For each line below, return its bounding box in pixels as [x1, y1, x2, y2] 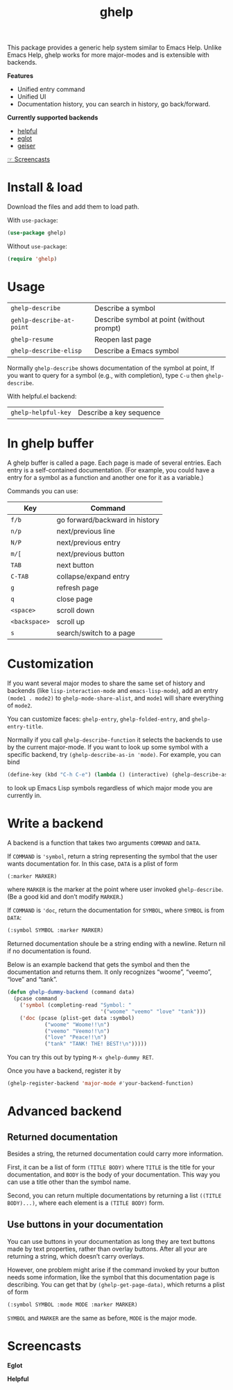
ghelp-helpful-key [10, 408, 71, 416]
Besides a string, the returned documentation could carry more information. [7, 1149, 224, 1158]
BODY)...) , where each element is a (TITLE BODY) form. [7, 1199, 165, 1207]
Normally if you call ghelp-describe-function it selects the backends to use [7, 735, 223, 744]
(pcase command [13, 996, 58, 1002]
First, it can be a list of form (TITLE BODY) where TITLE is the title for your [7, 1163, 215, 1171]
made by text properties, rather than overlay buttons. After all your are [7, 1245, 208, 1253]
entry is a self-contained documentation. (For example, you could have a [7, 465, 215, 474]
